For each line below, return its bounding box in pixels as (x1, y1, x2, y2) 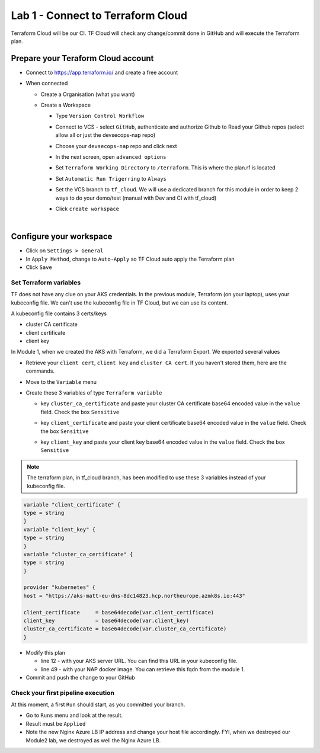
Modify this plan (25, 649, 65, 656)
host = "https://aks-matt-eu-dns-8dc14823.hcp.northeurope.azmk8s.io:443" (23, 592, 246, 599)
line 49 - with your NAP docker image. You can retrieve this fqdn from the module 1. (40, 665, 245, 672)
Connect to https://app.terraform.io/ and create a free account (25, 69, 178, 76)
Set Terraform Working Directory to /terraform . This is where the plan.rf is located (55, 164, 276, 171)
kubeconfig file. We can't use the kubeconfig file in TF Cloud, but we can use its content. (11, 299, 228, 306)
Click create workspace (55, 205, 120, 212)
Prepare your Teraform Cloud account (11, 53, 154, 63)
